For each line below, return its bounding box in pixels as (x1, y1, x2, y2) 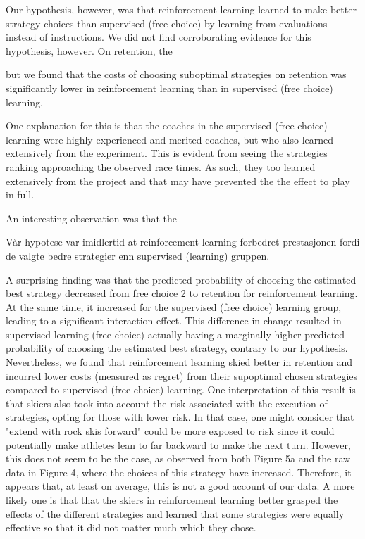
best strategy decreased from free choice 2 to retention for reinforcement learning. (6, 286, 358, 300)
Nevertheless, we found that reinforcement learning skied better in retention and (6, 355, 353, 369)
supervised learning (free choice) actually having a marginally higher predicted (6, 326, 345, 341)
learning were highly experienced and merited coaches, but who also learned (6, 132, 334, 146)
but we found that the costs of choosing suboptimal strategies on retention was (6, 67, 347, 82)
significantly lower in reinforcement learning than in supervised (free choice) (6, 80, 333, 95)
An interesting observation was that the (6, 210, 177, 225)
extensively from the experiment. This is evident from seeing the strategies (6, 146, 328, 160)
